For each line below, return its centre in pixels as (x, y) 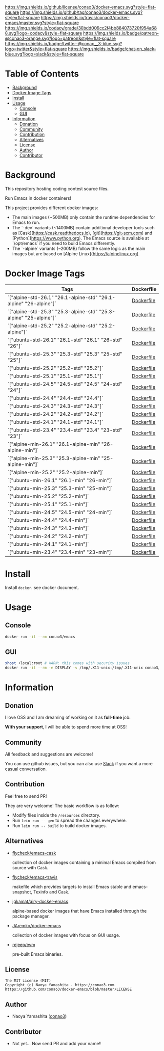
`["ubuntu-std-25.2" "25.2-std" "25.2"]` (55, 368)
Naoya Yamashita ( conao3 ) (39, 1016)
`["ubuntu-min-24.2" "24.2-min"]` (48, 536)
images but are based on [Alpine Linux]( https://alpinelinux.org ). (76, 254)
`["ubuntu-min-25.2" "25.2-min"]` (48, 496)
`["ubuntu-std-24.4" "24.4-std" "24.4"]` (55, 398)
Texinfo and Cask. (51, 892)
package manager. (31, 916)
